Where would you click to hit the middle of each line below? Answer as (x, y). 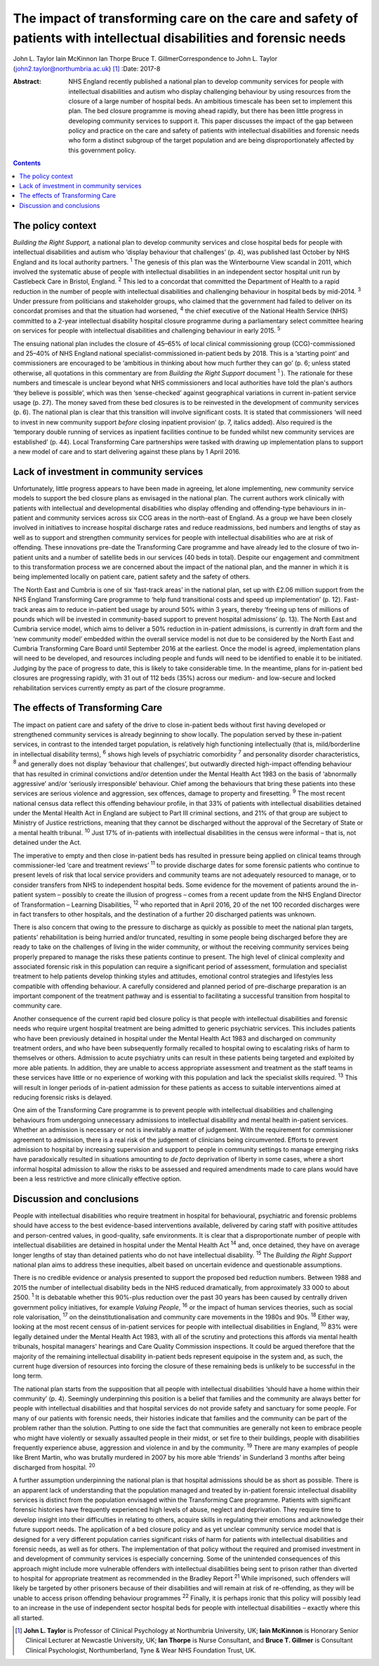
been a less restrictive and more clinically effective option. (97, 1179)
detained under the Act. (47, 843)
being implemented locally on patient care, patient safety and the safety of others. (132, 577)
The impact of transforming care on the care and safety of (186, 18)
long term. (28, 1376)
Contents (27, 163)
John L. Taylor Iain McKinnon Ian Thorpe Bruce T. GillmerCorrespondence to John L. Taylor (145, 59)
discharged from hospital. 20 (54, 1467)
